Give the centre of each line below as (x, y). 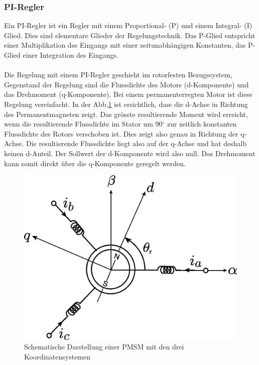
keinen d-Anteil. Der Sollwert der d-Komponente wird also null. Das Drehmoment (130, 153)
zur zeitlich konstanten (202, 124)
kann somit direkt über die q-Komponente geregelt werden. (95, 163)
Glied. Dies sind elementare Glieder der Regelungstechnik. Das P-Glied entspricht (130, 35)
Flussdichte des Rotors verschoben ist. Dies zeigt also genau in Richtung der (121, 133)
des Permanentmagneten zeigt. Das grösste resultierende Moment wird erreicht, (126, 114)
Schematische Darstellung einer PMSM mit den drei (104, 347)
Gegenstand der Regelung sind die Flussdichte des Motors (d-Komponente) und (126, 84)
